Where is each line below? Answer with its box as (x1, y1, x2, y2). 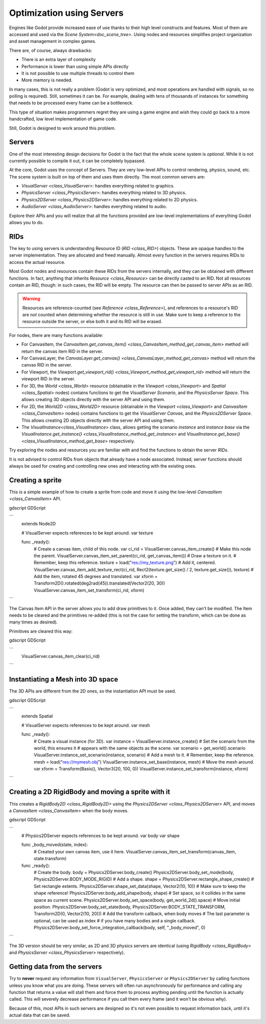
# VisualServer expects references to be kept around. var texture (21, 530, 154, 536)
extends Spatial (21, 713, 53, 719)
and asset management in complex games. (9, 38, 97, 44)
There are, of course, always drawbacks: (9, 47, 93, 53)
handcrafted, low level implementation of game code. (9, 116, 118, 122)
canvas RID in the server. (21, 362, 72, 368)
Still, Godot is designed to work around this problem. (9, 125, 116, 131)
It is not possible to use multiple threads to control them (21, 70, 135, 76)
